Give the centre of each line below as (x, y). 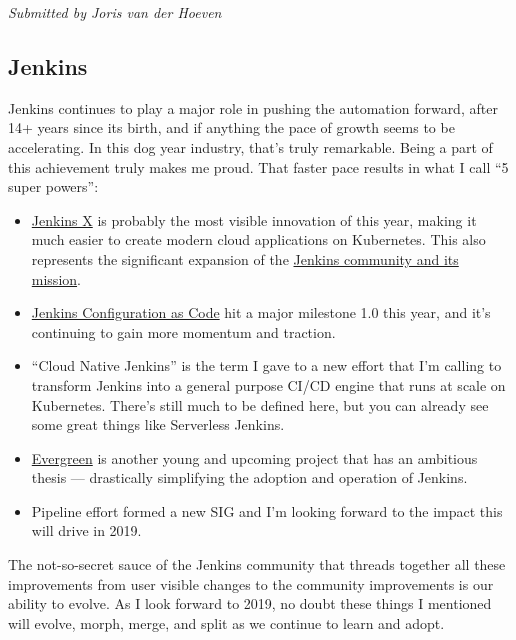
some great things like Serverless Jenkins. (158, 424)
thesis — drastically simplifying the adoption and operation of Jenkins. (249, 477)
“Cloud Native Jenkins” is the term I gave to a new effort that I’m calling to (266, 365)
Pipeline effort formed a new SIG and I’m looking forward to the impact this (267, 510)
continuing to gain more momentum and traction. (183, 331)
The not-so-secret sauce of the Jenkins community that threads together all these (257, 564)
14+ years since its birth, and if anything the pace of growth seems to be (231, 127)
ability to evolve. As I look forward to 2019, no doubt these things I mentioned (250, 603)
